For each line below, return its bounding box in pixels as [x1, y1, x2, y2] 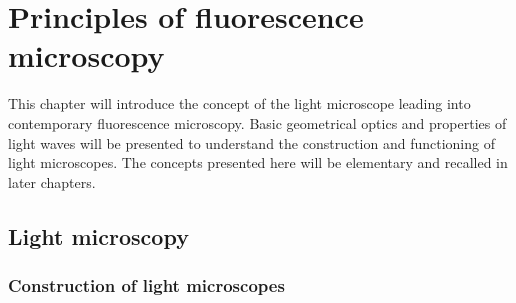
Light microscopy [8, 220, 189, 251]
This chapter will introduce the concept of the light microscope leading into [8, 93, 471, 114]
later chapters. [8, 171, 96, 192]
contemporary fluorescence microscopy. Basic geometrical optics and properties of [8, 112, 507, 133]
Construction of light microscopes [8, 272, 285, 297]
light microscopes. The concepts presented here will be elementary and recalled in [8, 152, 508, 173]
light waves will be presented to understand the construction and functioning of [8, 132, 495, 153]
